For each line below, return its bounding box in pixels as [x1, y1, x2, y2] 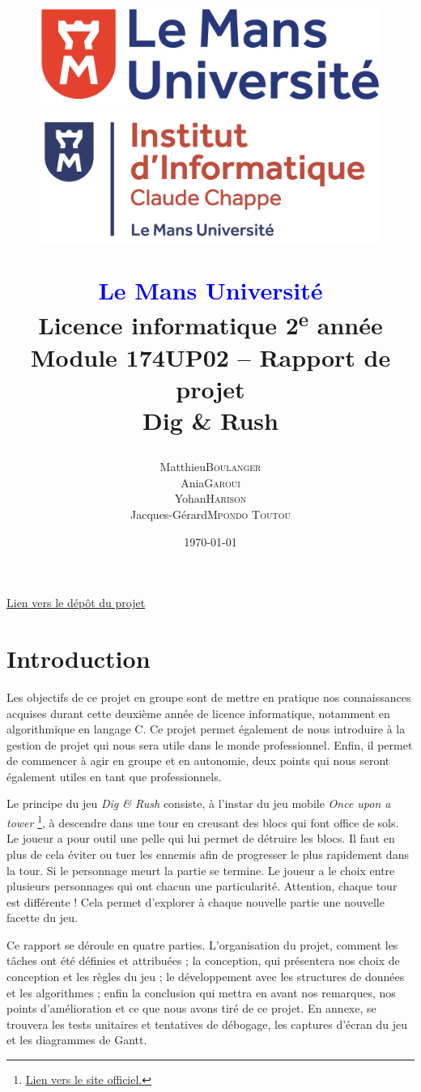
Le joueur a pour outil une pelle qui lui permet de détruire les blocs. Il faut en [6, 830, 395, 847]
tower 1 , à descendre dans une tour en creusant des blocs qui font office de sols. [6, 812, 399, 831]
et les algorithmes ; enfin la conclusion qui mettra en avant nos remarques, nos [6, 984, 396, 1001]
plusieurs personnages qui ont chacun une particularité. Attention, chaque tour [6, 877, 398, 894]
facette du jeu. [6, 909, 78, 926]
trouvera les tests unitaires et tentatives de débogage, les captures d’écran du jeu [6, 1015, 407, 1032]
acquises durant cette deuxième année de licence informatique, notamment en [6, 704, 390, 721]
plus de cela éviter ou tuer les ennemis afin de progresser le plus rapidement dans [6, 845, 409, 862]
